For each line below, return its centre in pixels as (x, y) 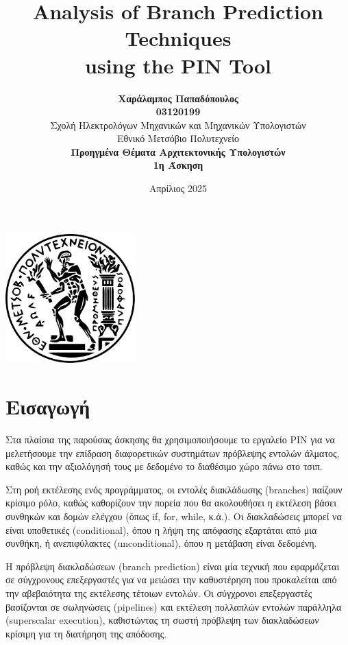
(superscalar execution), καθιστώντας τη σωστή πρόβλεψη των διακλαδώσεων (162, 620)
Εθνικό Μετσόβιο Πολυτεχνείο (178, 138)
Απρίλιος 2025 (178, 188)
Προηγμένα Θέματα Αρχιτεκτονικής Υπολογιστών (178, 151)
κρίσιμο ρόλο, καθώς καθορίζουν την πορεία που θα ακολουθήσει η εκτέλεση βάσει (171, 503)
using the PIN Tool (178, 65)
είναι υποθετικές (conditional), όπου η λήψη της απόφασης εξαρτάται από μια (161, 529)
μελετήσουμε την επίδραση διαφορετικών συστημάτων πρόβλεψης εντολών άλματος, (173, 453)
